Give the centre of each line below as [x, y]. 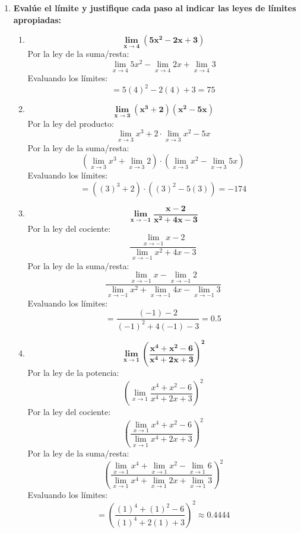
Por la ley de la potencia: [73, 373]
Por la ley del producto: [71, 123]
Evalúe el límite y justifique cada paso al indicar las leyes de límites [155, 8]
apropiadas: [37, 19]
